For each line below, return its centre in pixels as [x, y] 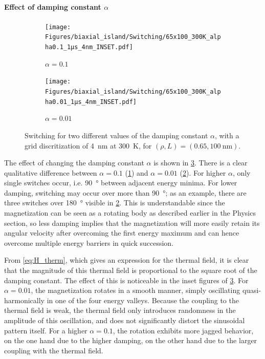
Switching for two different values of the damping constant [116, 135]
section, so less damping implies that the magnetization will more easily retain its [132, 223]
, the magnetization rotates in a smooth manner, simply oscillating [136, 290]
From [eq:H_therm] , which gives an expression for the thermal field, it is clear [127, 260]
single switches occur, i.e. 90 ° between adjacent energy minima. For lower [121, 183]
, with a [227, 135]
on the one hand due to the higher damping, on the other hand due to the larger [131, 340]
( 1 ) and [137, 172]
